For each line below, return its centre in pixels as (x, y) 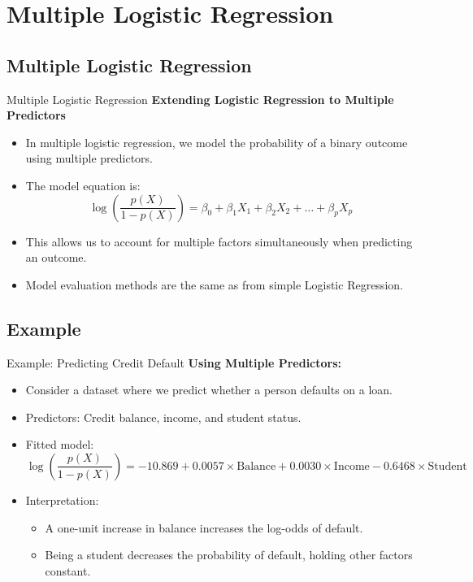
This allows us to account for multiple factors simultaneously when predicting (219, 241)
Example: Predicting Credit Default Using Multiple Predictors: (174, 362)
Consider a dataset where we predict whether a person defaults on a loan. (209, 390)
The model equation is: (83, 185)
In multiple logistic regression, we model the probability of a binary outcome (217, 142)
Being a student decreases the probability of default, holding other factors (229, 555)
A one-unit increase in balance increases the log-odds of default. (204, 527)
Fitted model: (60, 444)
